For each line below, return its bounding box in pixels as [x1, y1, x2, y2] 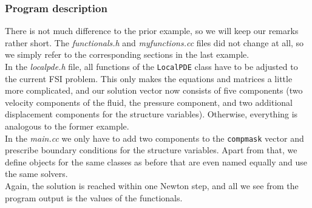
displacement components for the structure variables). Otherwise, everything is [5, 108, 298, 120]
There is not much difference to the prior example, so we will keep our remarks [5, 24, 299, 37]
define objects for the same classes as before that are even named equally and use [5, 155, 307, 168]
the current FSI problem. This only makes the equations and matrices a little [5, 72, 293, 85]
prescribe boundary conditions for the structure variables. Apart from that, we [5, 144, 297, 156]
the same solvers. [5, 167, 68, 180]
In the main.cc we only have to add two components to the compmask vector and [5, 131, 304, 144]
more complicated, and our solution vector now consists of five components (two [5, 84, 303, 97]
